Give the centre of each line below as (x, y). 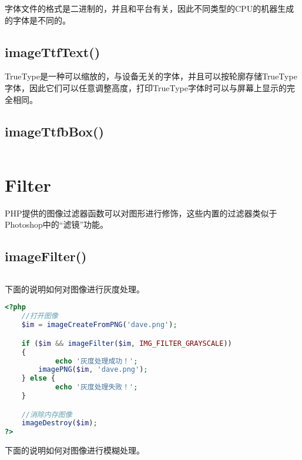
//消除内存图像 (47, 414)
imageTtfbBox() (54, 131)
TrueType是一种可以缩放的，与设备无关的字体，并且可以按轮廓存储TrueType (151, 76)
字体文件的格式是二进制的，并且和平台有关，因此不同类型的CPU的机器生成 (150, 8)
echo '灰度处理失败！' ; (96, 387)
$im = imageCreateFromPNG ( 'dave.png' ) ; (99, 325)
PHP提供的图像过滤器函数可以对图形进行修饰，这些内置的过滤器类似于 (141, 213)
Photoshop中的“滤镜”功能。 (57, 224)
